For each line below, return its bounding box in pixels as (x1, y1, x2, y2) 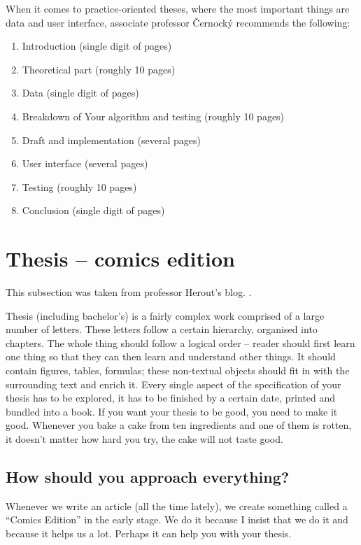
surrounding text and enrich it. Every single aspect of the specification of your (6, 376, 341, 391)
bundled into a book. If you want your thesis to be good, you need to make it (6, 404, 338, 418)
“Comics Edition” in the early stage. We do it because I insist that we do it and (6, 512, 348, 527)
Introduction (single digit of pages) (22, 38, 172, 53)
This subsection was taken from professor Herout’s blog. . (6, 285, 252, 299)
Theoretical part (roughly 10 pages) (22, 62, 176, 76)
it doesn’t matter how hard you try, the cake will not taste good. (6, 432, 283, 446)
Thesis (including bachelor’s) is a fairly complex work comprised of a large (6, 308, 325, 323)
